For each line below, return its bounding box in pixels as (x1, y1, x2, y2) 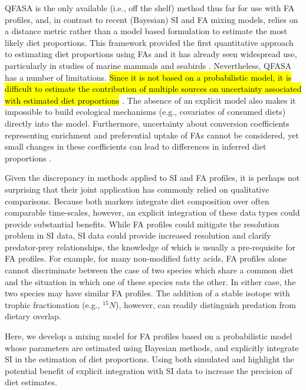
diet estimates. (5, 376, 57, 388)
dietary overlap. (5, 310, 61, 322)
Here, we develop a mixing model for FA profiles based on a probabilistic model (5, 330, 292, 342)
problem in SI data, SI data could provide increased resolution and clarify (5, 229, 271, 242)
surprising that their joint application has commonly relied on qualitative (5, 183, 269, 195)
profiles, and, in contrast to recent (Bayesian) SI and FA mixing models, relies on (5, 13, 298, 25)
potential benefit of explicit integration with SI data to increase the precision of (5, 364, 292, 376)
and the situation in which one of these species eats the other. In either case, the (5, 275, 296, 287)
